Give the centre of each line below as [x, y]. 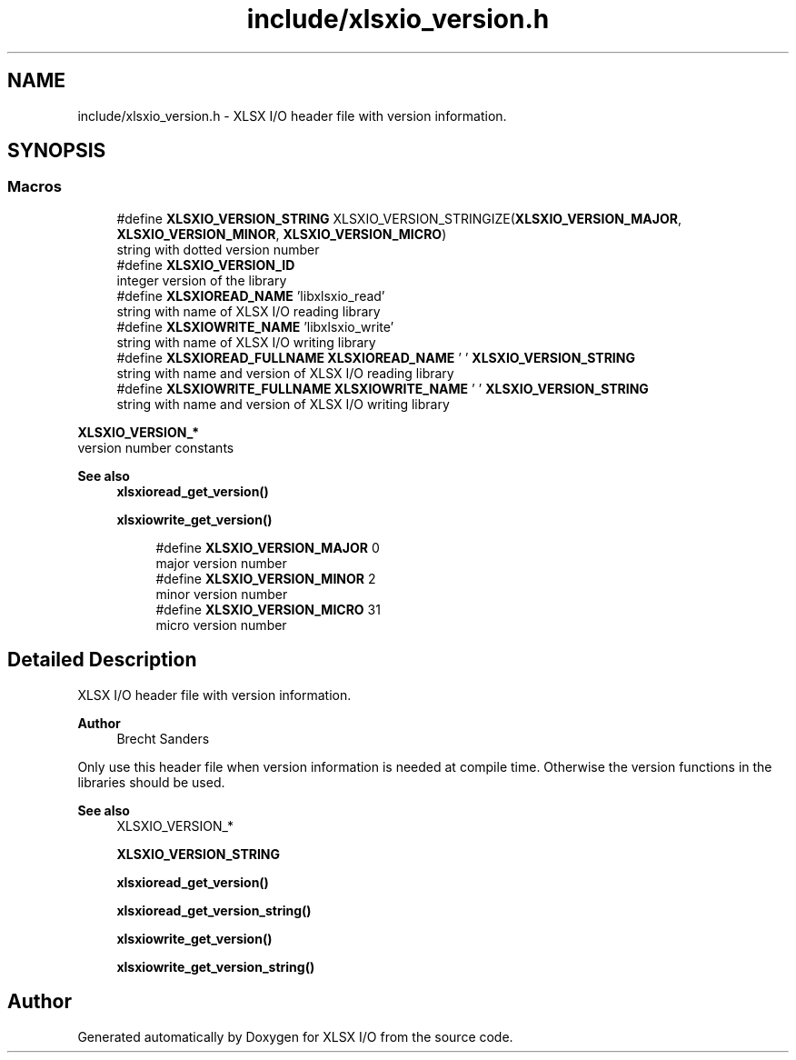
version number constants [156, 447]
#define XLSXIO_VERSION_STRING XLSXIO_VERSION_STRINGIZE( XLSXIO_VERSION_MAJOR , [399, 218]
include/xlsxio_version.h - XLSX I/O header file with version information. [292, 115]
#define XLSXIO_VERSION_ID [206, 265]
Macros [35, 187]
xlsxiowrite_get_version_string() [216, 966]
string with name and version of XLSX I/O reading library [285, 373]
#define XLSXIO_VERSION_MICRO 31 [268, 609]
